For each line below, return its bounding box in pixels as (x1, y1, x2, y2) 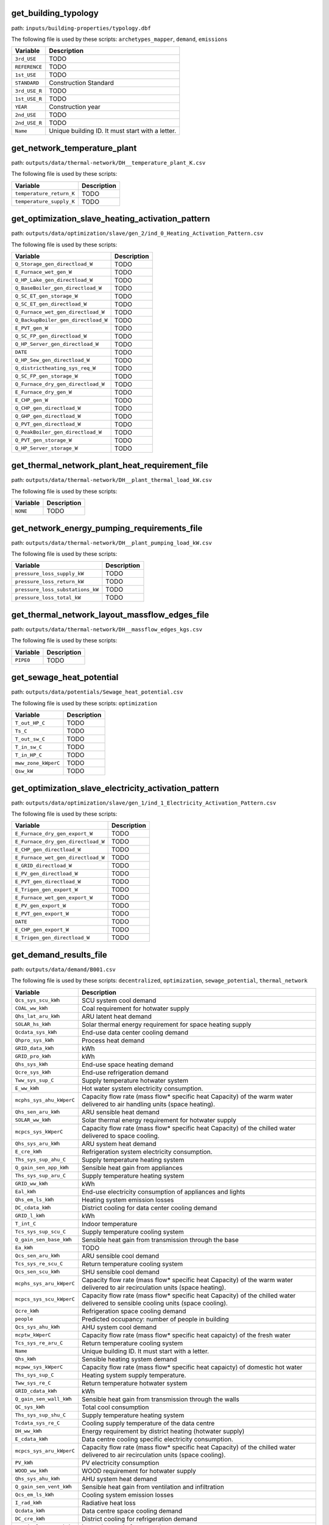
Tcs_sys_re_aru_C (15, 1340, 63, 1346)
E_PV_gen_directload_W (15, 870, 79, 877)
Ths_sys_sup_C (15, 1372, 54, 1379)
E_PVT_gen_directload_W (15, 878, 81, 884)
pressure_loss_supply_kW (15, 570, 84, 576)
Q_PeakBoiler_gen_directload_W (15, 429, 102, 436)
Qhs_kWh (15, 1356, 37, 1363)
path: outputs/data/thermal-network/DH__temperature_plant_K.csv (11, 159, 206, 166)
